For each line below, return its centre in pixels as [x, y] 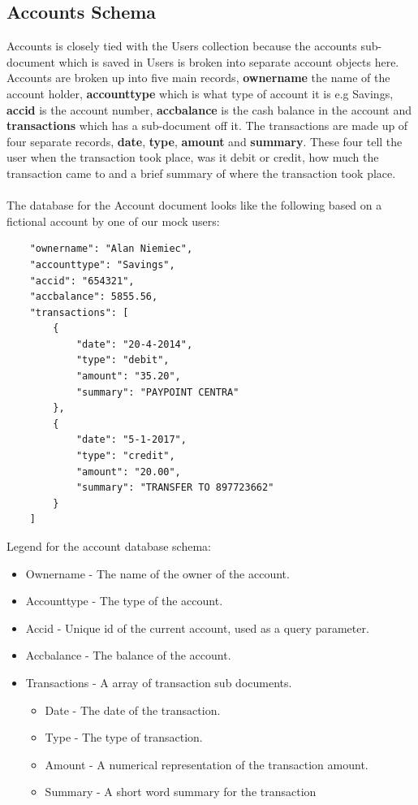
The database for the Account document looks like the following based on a [194, 205]
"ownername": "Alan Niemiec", [111, 249]
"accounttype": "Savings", [102, 264]
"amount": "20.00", [128, 472]
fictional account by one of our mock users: [113, 221]
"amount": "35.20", [128, 377]
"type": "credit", [125, 456]
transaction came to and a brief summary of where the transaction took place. [201, 173]
